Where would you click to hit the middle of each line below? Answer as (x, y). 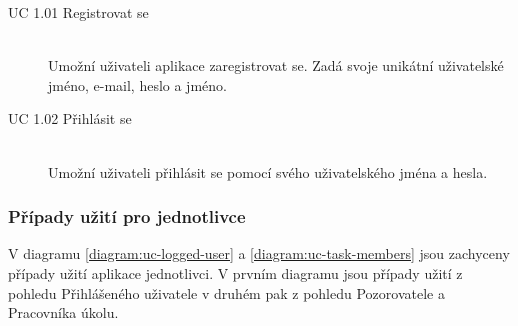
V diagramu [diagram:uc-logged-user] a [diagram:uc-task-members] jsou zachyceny (259, 253)
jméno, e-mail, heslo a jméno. (137, 84)
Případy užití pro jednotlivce (127, 216)
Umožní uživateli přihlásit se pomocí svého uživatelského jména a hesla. (268, 171)
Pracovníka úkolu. (63, 312)
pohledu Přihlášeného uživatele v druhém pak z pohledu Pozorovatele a (226, 292)
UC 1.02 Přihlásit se (70, 118)
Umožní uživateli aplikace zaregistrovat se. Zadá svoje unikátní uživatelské (276, 65)
